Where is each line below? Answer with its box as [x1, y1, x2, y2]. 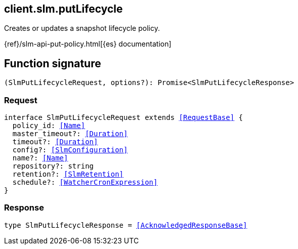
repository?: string [12, 162, 94, 171]
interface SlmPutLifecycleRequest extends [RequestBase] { [4, 113, 243, 122]
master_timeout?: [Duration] [12, 130, 128, 138]
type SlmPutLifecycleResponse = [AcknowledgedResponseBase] [4, 221, 247, 229]
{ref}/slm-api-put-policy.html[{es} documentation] [4, 39, 172, 49]
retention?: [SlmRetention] [12, 170, 124, 179]
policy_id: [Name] [12, 121, 86, 130]
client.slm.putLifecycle [4, 3, 123, 15]
